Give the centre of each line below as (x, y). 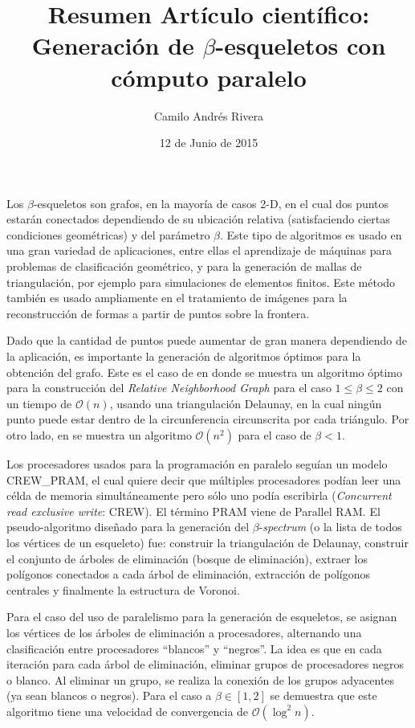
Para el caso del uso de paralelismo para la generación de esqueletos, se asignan (202, 617)
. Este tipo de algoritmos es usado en (311, 234)
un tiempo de (39, 403)
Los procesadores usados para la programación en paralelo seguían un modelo (197, 464)
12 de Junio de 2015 (209, 143)
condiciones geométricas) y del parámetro (108, 234)
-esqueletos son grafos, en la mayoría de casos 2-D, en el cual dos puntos (211, 203)
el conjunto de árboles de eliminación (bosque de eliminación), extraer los (187, 558)
